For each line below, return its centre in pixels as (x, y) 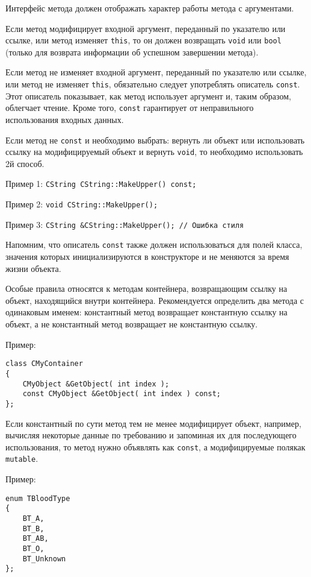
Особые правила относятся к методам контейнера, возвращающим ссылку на (146, 288)
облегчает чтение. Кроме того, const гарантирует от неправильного (130, 108)
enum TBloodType (38, 498)
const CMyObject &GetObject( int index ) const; (122, 394)
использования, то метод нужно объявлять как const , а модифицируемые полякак (155, 446)
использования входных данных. (65, 119)
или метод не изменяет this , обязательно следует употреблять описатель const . (153, 84)
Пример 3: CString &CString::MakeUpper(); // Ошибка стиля (125, 224)
